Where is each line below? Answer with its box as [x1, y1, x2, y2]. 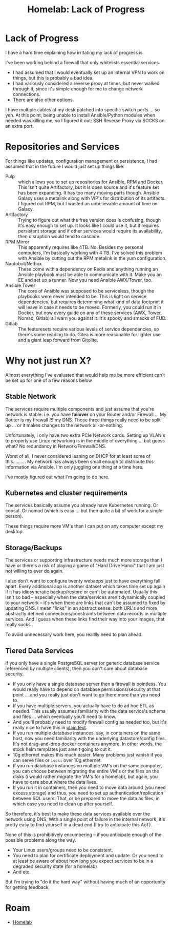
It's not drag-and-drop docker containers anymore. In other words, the [12, 741, 162, 747]
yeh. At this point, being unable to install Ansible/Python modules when [5, 112, 156, 118]
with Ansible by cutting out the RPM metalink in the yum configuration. [18, 255, 167, 261]
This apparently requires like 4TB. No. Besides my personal [18, 244, 143, 250]
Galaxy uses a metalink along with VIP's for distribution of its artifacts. [18, 195, 166, 201]
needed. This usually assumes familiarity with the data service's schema [12, 708, 166, 714]
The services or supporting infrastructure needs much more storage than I [5, 557, 162, 563]
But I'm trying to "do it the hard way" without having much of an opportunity [5, 879, 166, 885]
